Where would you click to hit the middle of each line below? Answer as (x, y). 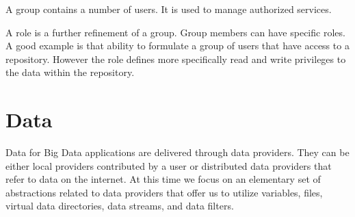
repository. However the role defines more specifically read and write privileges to (176, 59)
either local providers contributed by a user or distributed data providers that (169, 165)
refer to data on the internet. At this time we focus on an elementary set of (163, 179)
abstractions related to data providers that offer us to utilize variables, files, (164, 192)
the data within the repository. (70, 72)
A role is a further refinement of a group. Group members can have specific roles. (175, 32)
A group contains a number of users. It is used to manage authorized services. (169, 9)
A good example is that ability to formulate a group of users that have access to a (177, 46)
